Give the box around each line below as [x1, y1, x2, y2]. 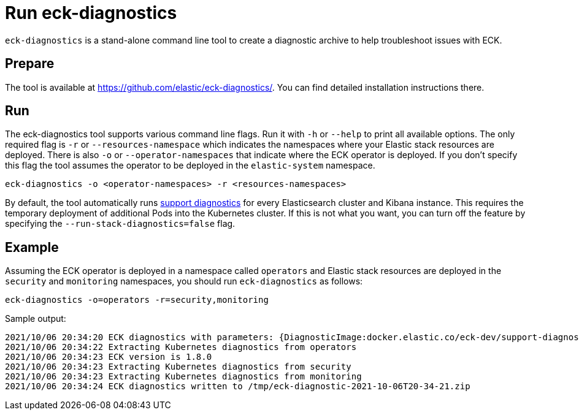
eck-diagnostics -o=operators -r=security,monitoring [5, 295, 269, 305]
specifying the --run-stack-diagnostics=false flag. [5, 218, 236, 229]
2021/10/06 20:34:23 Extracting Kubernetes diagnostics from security [5, 362, 351, 372]
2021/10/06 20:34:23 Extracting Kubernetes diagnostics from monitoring [5, 371, 362, 382]
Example [5, 239, 59, 255]
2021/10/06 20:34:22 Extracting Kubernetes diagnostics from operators [5, 342, 357, 352]
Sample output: [5, 313, 66, 324]
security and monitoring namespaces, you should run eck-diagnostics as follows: [5, 276, 363, 287]
